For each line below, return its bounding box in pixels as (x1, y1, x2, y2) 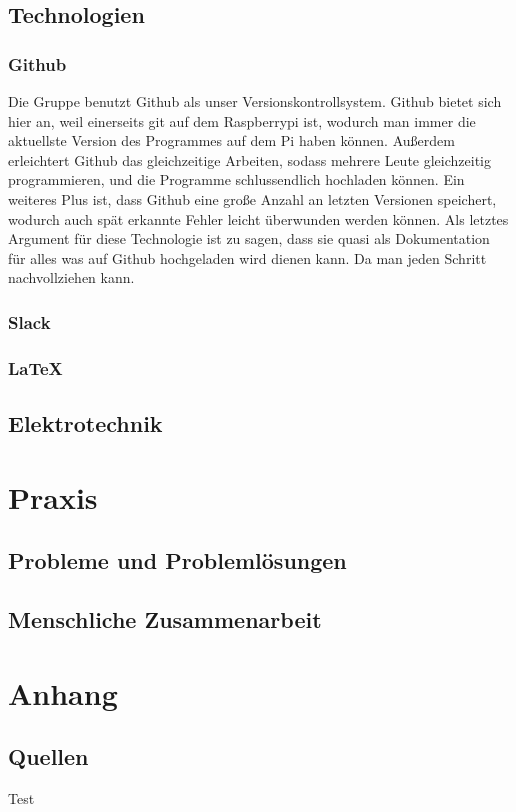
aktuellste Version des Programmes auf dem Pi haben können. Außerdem (8, 130, 455, 151)
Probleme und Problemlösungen (8, 545, 347, 576)
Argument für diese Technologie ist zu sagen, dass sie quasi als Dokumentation (8, 228, 490, 249)
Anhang (8, 672, 118, 713)
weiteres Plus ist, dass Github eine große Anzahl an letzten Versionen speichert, (8, 188, 497, 209)
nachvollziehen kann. (8, 267, 135, 288)
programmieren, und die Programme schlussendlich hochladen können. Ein (8, 169, 465, 190)
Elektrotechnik (8, 408, 163, 439)
